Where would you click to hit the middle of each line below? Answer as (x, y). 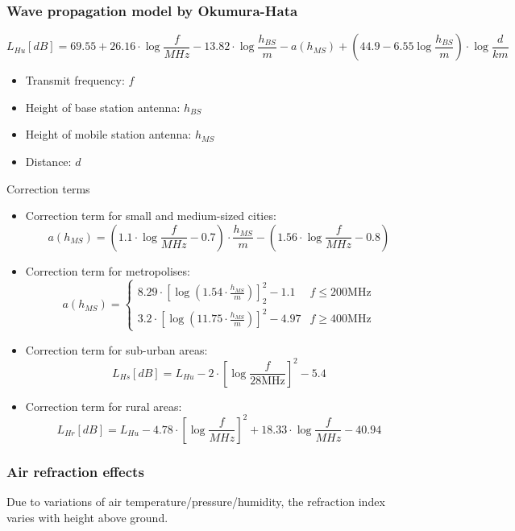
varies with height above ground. (87, 517)
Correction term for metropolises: (108, 270)
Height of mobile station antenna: (108, 134)
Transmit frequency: (75, 80)
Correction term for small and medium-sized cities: (151, 216)
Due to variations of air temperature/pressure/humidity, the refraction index (196, 502)
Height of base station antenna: (103, 107)
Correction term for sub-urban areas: (116, 349)
